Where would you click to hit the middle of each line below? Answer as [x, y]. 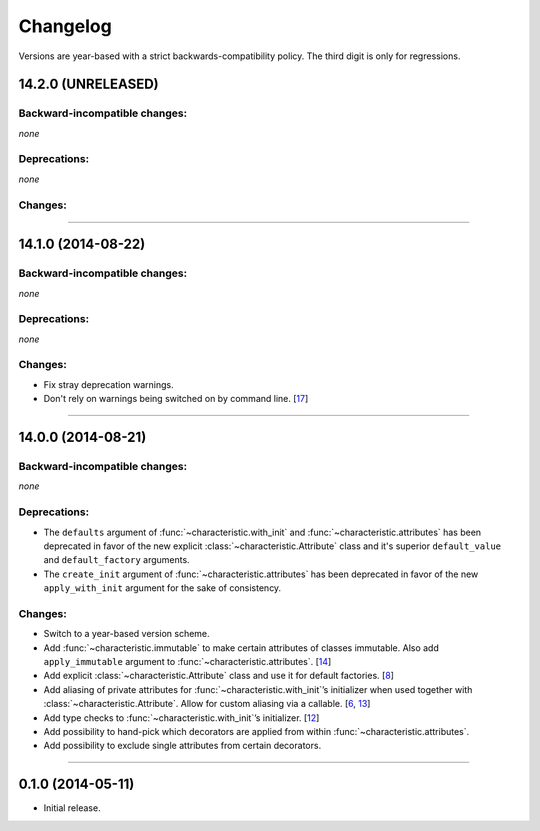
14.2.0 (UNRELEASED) [88, 84]
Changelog [65, 26]
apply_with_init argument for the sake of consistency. [162, 588]
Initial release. [72, 808]
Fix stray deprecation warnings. [108, 384]
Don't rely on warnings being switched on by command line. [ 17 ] [176, 399]
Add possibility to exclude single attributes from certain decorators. [182, 746]
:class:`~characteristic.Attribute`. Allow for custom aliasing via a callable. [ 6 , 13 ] [207, 704]
